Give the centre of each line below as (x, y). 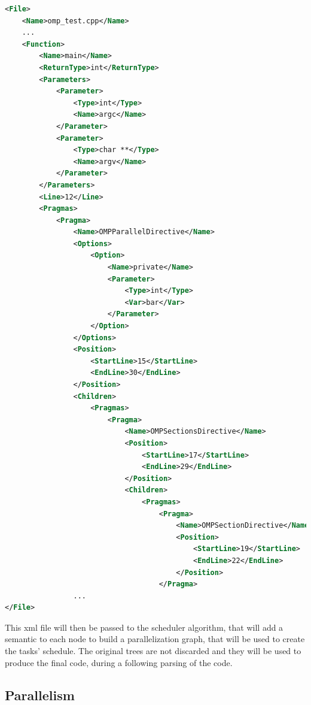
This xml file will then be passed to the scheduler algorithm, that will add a (144, 627)
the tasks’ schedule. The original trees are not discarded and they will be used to (153, 651)
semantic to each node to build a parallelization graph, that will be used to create (155, 639)
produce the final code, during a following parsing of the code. (119, 662)
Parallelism (40, 695)
